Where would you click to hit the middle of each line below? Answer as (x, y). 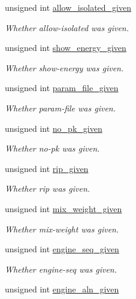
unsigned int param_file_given (62, 88)
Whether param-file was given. (61, 108)
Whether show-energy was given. (64, 67)
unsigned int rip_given (47, 168)
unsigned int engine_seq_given (62, 249)
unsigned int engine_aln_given (62, 289)
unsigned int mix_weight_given (64, 208)
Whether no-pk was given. (52, 148)
